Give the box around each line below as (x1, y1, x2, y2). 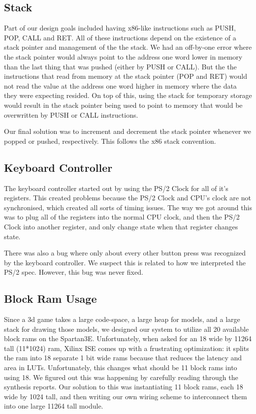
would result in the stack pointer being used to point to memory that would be (4, 99, 243, 110)
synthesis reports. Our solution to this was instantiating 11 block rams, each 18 (4, 382, 243, 392)
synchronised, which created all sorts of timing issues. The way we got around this (4, 202, 252, 212)
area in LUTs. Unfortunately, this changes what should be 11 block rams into (4, 362, 237, 373)
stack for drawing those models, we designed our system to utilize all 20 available (4, 323, 249, 334)
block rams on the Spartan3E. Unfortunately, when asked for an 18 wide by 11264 (4, 333, 252, 344)
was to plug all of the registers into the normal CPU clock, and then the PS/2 (4, 212, 240, 222)
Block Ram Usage (4, 291, 97, 306)
